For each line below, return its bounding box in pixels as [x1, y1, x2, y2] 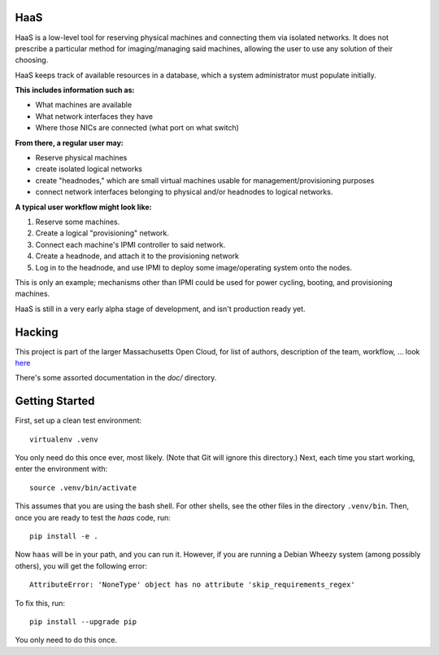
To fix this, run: [15, 598, 65, 608]
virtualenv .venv [29, 434, 98, 444]
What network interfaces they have [35, 111, 154, 121]
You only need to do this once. [15, 635, 118, 645]
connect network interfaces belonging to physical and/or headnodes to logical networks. [35, 187, 333, 197]
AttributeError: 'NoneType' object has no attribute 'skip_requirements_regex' [29, 580, 355, 590]
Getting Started [15, 394, 95, 408]
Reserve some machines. [35, 217, 120, 226]
